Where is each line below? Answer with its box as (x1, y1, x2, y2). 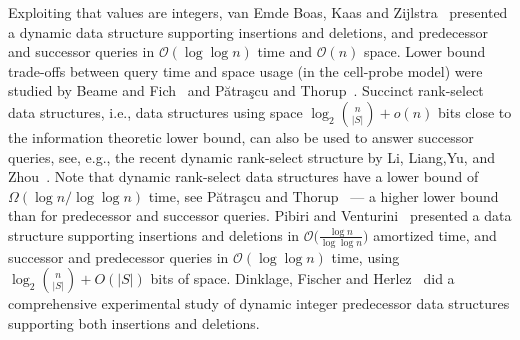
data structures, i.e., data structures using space (8, 101, 303, 122)
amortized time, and (373, 224, 497, 245)
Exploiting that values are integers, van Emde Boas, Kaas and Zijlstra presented (8, 2, 508, 22)
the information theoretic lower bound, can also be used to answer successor (8, 126, 474, 147)
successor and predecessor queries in (8, 246, 229, 267)
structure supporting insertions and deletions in (8, 224, 300, 245)
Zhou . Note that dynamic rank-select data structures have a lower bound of (8, 166, 479, 187)
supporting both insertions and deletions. (8, 312, 260, 333)
